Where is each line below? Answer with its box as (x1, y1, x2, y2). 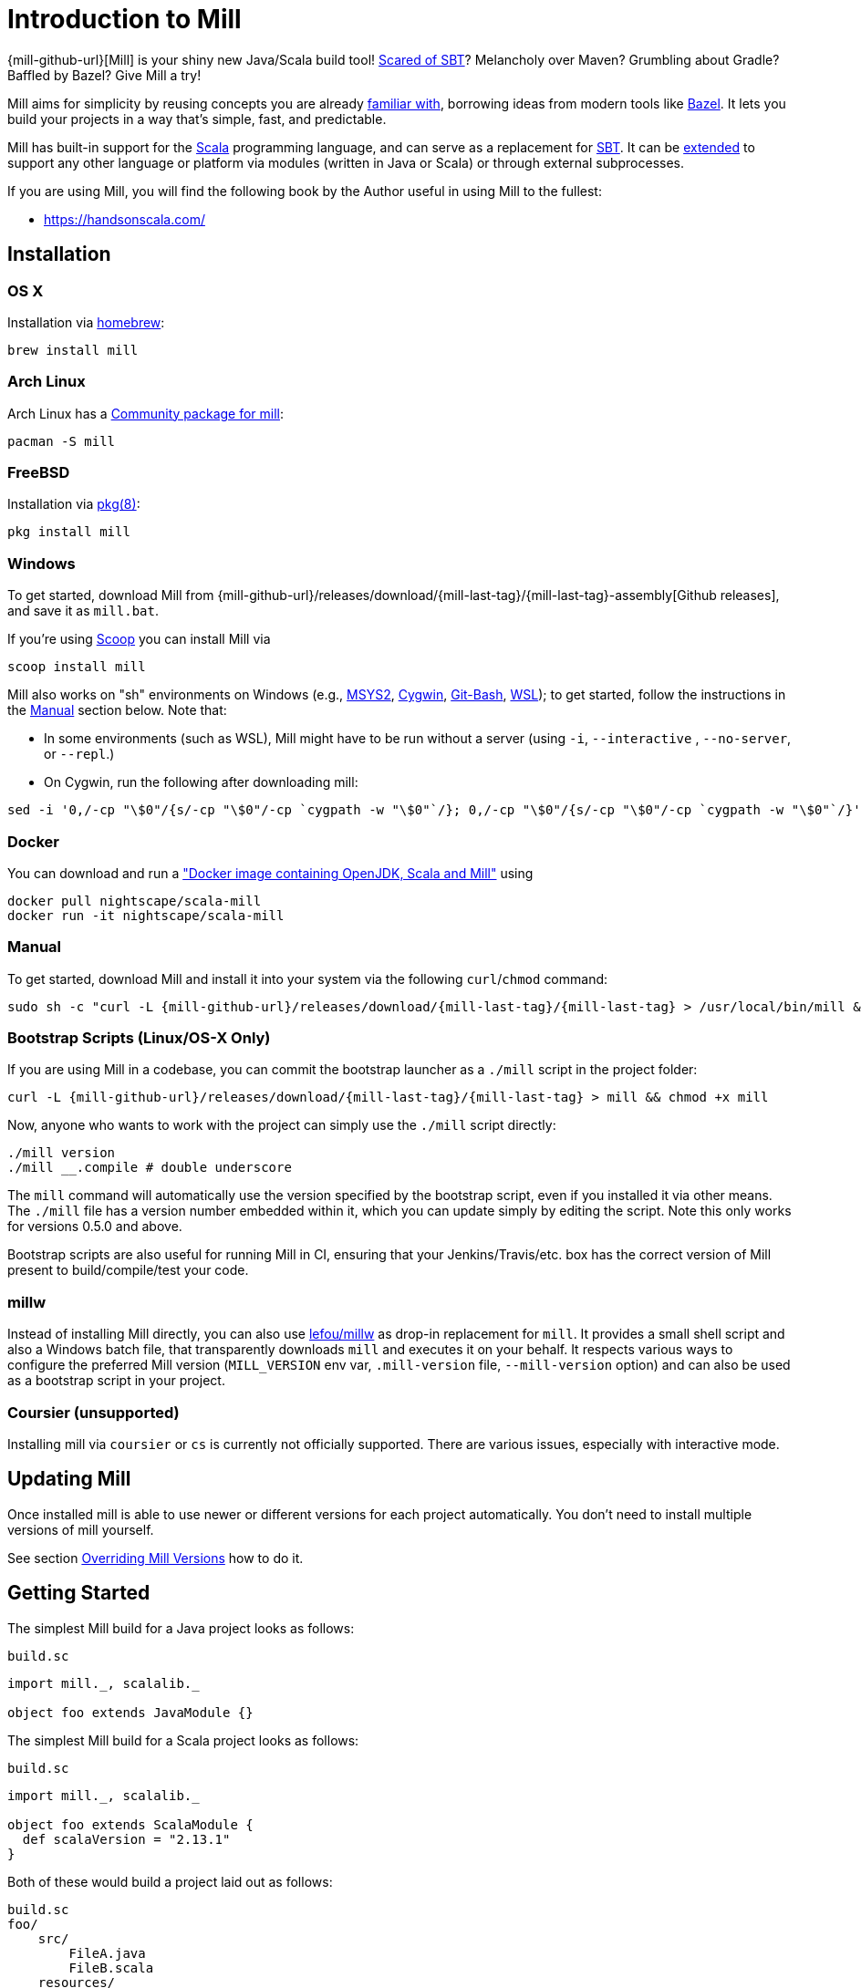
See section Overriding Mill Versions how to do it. (7, 1549, 304, 1566)
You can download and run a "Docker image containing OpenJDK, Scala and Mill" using (7, 865, 534, 881)
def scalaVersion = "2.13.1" (22, 1831, 231, 1847)
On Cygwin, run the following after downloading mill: (44, 774, 358, 791)
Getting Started (7, 1581, 150, 1605)
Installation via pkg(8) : (7, 496, 140, 513)
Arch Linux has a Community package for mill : (7, 405, 285, 421)
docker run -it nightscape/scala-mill (7, 907, 285, 923)
